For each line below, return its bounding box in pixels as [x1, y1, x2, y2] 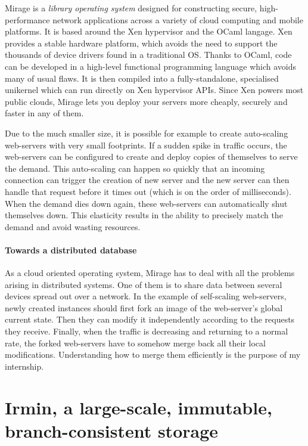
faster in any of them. [5, 107, 84, 119]
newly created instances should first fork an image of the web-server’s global [5, 301, 283, 314]
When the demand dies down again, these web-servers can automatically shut [5, 197, 288, 209]
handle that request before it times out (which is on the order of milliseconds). [5, 185, 291, 197]
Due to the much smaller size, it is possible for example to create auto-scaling [5, 126, 288, 139]
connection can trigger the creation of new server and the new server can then [5, 174, 290, 186]
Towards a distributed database [5, 243, 137, 256]
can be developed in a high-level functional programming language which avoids [5, 60, 297, 72]
